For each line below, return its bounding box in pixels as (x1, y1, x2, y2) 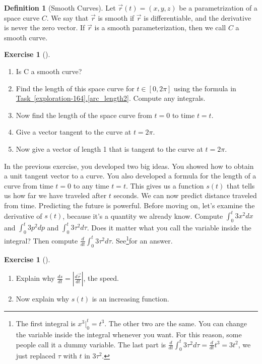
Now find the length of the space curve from (16, 109, 152, 120)
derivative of (4, 210, 42, 220)
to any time (73, 180, 109, 191)
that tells (226, 180, 255, 191)
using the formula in (174, 83, 236, 93)
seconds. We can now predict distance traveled (113, 190, 257, 201)
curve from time (4, 180, 53, 191)
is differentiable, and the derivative (144, 12, 251, 23)
